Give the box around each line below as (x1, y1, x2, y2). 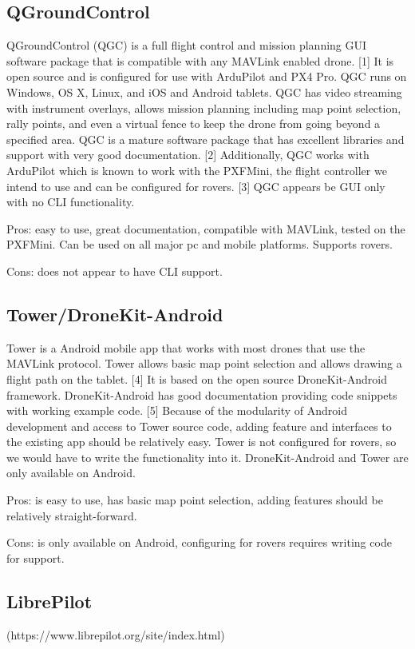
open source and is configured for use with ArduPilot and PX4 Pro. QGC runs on (6, 68, 407, 85)
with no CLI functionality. (6, 193, 135, 210)
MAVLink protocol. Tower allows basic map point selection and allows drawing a (6, 355, 402, 372)
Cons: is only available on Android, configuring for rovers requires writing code (6, 534, 392, 551)
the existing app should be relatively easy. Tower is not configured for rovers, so (6, 433, 397, 450)
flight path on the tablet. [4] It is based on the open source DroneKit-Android (6, 370, 387, 387)
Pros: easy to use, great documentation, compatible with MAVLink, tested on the (6, 220, 405, 237)
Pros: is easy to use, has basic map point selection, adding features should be (6, 492, 383, 508)
